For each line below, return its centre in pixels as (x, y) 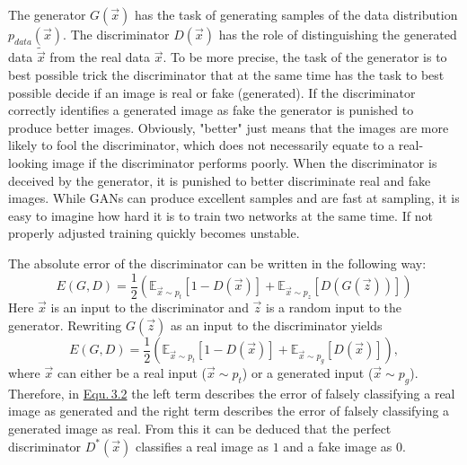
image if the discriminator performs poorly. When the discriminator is (245, 162)
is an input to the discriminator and (150, 307)
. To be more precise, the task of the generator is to (305, 57)
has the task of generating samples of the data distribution (296, 14)
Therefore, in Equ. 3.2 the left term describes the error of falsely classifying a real (232, 393)
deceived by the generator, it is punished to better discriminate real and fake (220, 180)
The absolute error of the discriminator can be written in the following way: (217, 263)
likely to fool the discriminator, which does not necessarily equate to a (202, 145)
